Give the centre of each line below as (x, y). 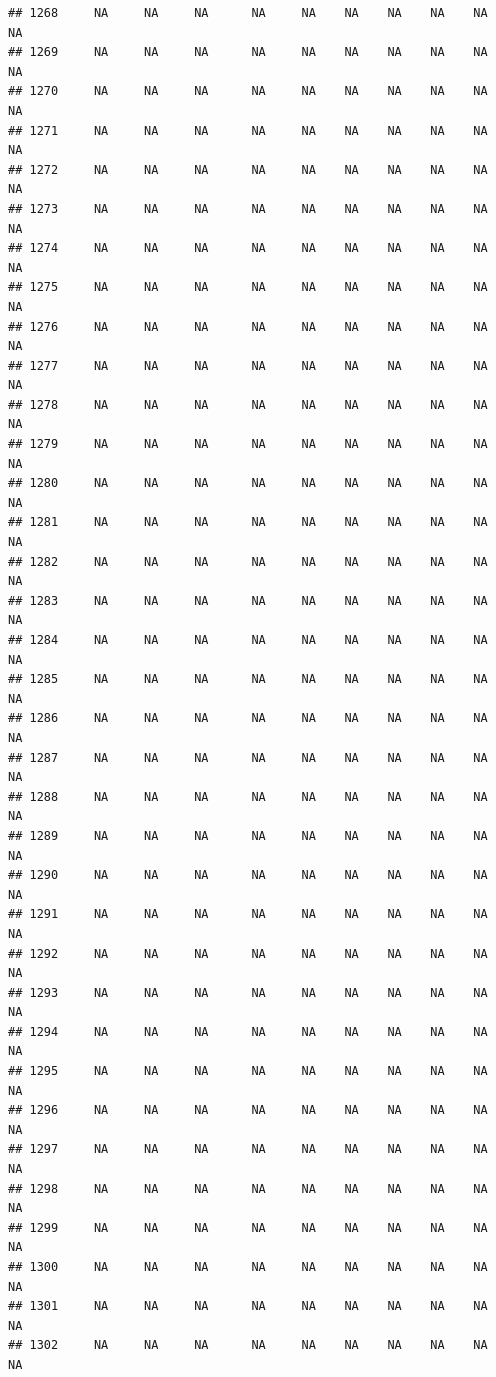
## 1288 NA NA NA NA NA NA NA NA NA (248, 796)
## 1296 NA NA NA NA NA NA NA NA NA (248, 1110)
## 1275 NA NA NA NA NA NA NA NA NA (248, 287)
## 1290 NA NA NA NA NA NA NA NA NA (248, 875)
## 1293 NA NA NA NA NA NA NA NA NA (248, 992)
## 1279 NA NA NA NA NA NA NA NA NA (248, 444)
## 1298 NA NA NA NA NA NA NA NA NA (248, 1188)
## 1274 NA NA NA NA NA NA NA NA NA (248, 248)
